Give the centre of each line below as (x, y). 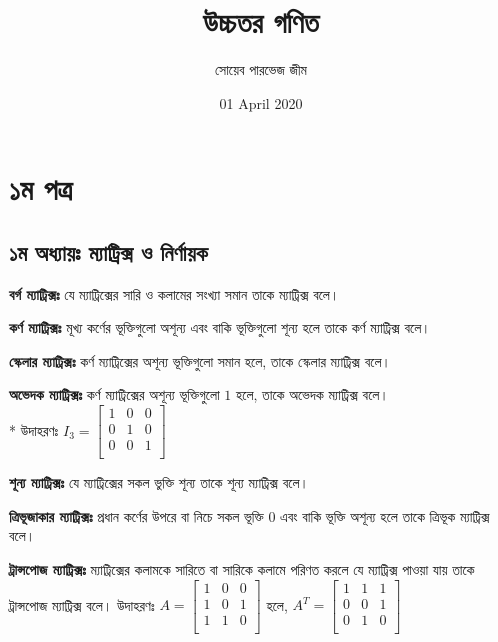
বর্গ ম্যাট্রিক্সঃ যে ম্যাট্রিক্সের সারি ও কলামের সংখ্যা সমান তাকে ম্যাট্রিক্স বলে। (174, 293)
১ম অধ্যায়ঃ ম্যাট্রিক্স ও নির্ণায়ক (108, 251)
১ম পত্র (41, 188)
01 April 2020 (261, 102)
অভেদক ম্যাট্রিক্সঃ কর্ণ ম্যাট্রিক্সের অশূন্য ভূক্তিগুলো (114, 394)
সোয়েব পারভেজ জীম (261, 69)
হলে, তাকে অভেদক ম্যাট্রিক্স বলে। (312, 394)
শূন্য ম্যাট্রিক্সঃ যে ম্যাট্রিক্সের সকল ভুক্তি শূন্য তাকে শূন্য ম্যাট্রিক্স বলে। (159, 482)
